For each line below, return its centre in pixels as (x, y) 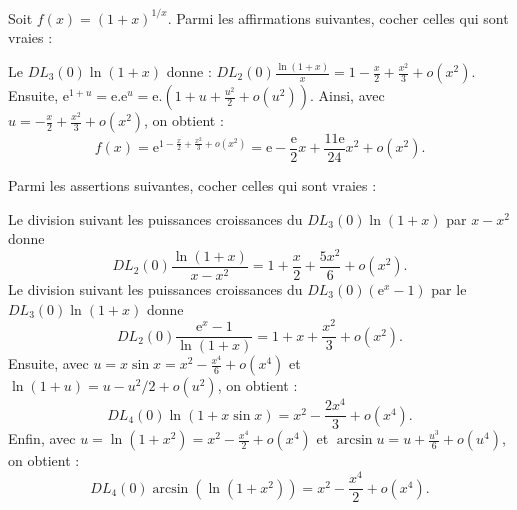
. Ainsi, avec (347, 95)
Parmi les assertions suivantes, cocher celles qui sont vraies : (192, 185)
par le (449, 288)
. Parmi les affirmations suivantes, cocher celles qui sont (338, 17)
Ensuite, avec (48, 363)
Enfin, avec (42, 438)
